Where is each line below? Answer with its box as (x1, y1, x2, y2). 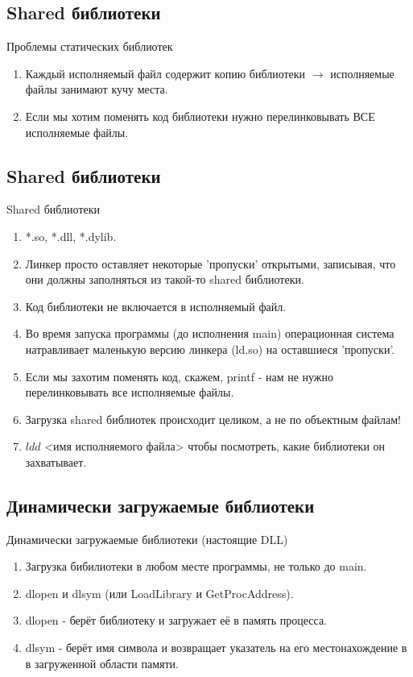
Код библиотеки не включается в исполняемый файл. (25, 297, 287, 314)
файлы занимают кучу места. (25, 81, 168, 98)
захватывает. (25, 453, 87, 470)
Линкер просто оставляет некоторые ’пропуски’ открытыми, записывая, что (25, 255, 396, 272)
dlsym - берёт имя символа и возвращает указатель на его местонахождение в (25, 639, 407, 656)
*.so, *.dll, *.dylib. (25, 227, 117, 244)
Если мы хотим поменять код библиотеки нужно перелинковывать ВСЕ (25, 107, 375, 124)
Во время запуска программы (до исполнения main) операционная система (25, 325, 394, 342)
